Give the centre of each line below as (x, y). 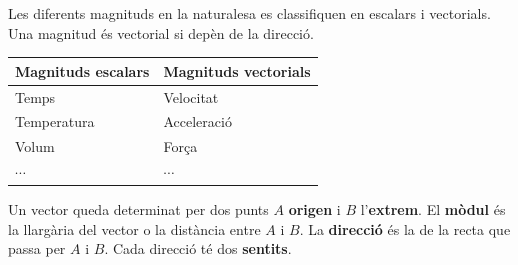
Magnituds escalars (82, 70)
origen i (314, 209)
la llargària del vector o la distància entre (134, 228)
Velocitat (191, 96)
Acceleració (197, 121)
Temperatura (55, 121)
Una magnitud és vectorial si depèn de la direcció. (161, 32)
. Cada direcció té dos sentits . (198, 248)
